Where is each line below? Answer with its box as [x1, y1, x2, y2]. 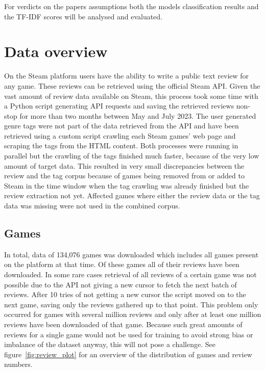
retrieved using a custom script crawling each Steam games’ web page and [4, 130, 236, 141]
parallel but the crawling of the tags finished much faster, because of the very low [4, 150, 259, 161]
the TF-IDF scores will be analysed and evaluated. [4, 11, 163, 21]
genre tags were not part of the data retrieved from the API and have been [4, 120, 239, 131]
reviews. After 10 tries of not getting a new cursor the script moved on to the [4, 289, 246, 300]
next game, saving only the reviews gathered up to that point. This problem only [4, 299, 258, 309]
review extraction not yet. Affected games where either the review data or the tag [4, 190, 260, 201]
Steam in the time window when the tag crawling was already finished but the [4, 180, 249, 191]
